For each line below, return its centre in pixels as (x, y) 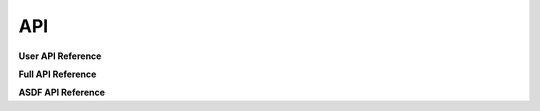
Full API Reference (57, 74)
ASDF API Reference (61, 92)
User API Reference (60, 56)
